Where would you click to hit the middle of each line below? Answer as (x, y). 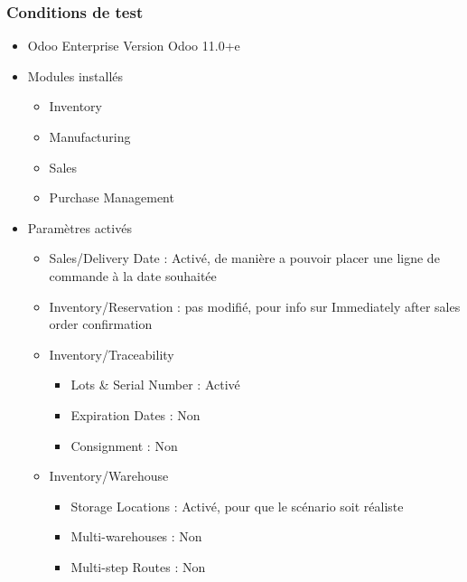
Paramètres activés (79, 227)
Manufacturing (90, 136)
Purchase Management (112, 197)
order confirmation (101, 324)
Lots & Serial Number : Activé (155, 385)
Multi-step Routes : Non (138, 566)
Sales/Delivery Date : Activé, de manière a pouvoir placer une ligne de (244, 258)
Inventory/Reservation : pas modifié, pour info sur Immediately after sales (255, 306)
